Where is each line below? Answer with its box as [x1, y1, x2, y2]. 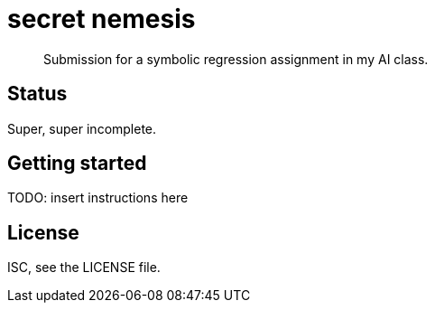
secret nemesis [7, 4, 196, 34]
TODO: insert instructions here [7, 190, 189, 206]
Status [7, 82, 68, 106]
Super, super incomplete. [7, 120, 157, 136]
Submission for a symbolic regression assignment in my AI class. [43, 51, 429, 67]
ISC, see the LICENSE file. [7, 259, 161, 276]
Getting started [7, 152, 147, 175]
